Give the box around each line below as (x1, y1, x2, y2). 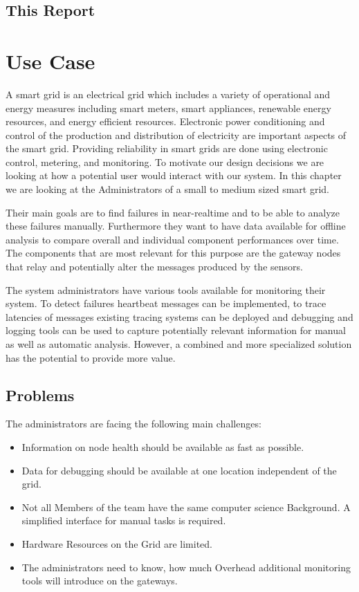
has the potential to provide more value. (6, 350, 176, 364)
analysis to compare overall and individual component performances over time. (6, 232, 339, 246)
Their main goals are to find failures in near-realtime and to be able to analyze (6, 205, 340, 219)
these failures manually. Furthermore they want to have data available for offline (6, 219, 346, 233)
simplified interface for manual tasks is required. (21, 513, 226, 528)
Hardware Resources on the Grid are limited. (21, 536, 212, 551)
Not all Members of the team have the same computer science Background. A (21, 499, 351, 514)
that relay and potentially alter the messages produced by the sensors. (6, 259, 303, 274)
